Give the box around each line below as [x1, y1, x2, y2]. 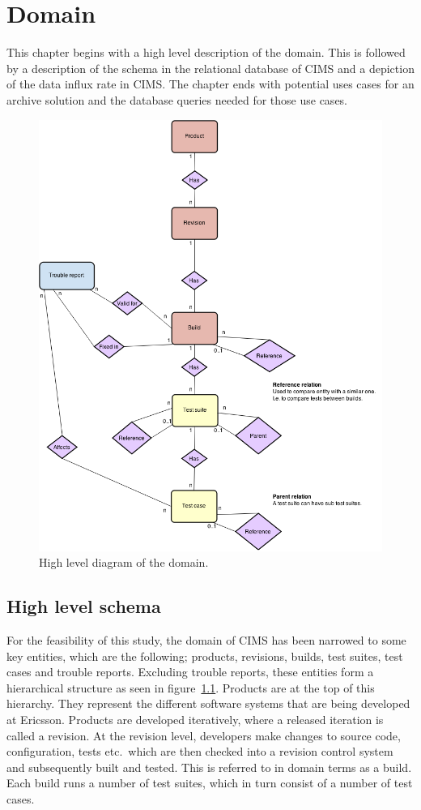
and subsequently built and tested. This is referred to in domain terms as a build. [6, 758, 412, 775]
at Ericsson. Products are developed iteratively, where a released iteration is [6, 710, 384, 727]
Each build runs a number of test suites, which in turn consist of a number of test [6, 774, 413, 791]
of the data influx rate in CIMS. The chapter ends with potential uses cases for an [6, 75, 415, 92]
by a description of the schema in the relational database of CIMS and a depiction [6, 59, 415, 76]
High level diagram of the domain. [39, 554, 209, 571]
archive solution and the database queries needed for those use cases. [6, 91, 348, 108]
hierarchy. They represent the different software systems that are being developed [6, 695, 410, 712]
